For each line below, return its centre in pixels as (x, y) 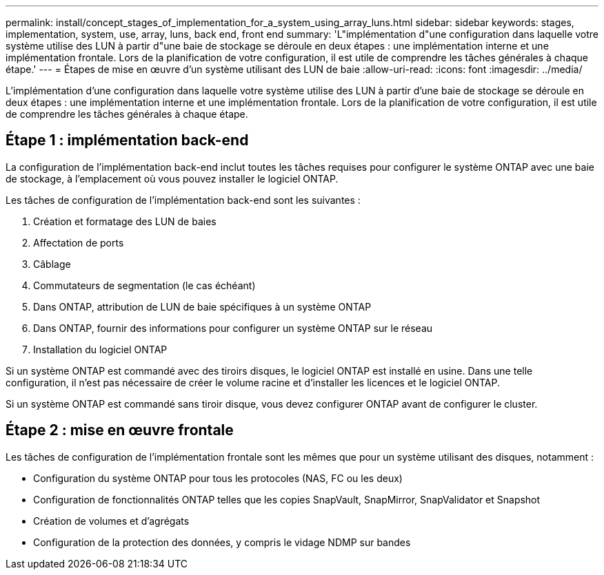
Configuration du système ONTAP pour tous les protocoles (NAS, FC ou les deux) (218, 478)
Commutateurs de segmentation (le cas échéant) (144, 285)
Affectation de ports (79, 242)
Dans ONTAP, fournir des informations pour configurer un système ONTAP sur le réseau (233, 328)
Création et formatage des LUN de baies (125, 221)
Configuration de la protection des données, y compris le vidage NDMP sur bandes (222, 542)
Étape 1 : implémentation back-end (127, 140)
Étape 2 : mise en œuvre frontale (120, 430)
